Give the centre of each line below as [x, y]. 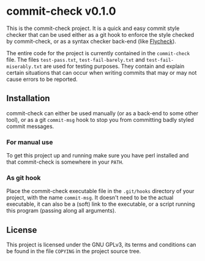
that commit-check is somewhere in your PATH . [65, 162]
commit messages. [30, 126]
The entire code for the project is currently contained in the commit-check [98, 53]
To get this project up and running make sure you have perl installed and [98, 156]
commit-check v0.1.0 [61, 11]
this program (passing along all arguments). [61, 211]
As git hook [24, 178]
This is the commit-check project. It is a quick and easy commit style [93, 28]
